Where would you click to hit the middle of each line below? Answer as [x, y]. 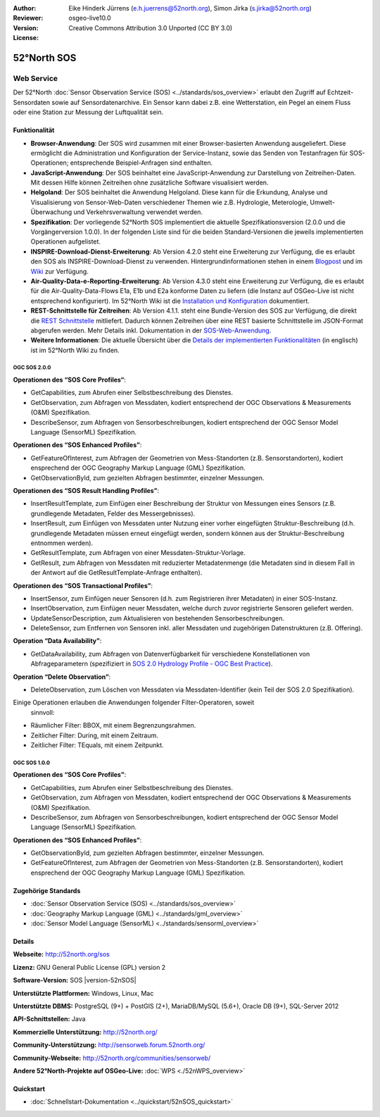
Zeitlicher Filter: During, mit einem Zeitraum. [94, 735]
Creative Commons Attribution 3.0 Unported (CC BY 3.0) [151, 27]
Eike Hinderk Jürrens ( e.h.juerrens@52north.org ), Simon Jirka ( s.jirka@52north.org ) [190, 8]
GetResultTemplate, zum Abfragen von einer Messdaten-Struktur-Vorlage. [138, 553]
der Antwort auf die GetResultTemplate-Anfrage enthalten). [116, 573]
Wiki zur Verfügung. [60, 271]
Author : [25, 8]
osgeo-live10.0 [90, 18]
